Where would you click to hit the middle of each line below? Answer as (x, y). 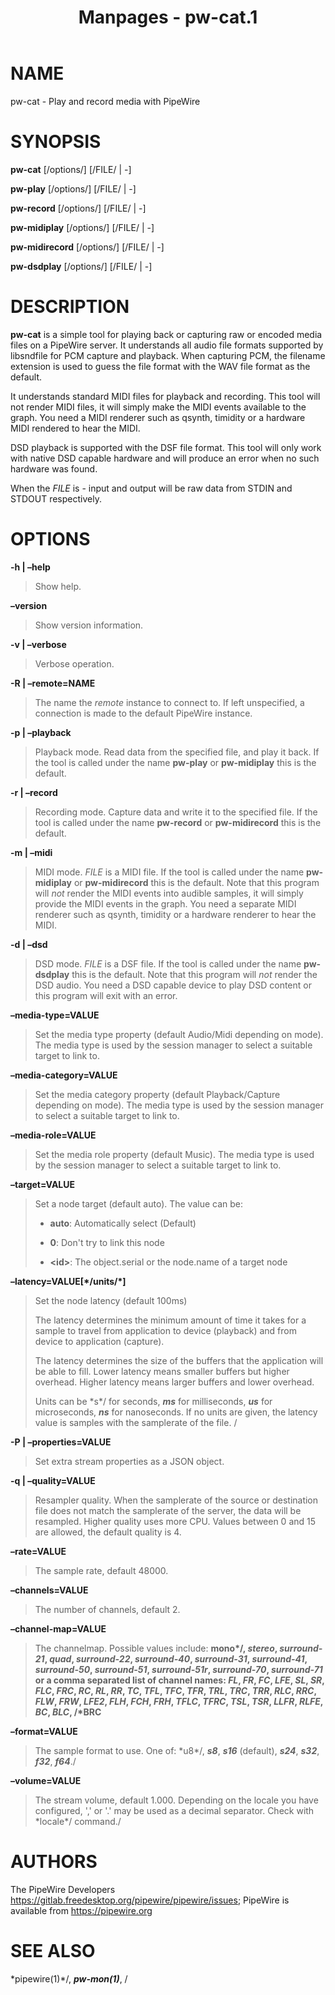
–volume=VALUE (46, 1780)
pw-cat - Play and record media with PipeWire (105, 101)
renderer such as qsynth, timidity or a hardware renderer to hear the (175, 914)
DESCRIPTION (70, 307)
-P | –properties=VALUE (61, 1442)
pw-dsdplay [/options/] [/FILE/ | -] (81, 266)
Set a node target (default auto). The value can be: (139, 1203)
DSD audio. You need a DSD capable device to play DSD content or (173, 985)
